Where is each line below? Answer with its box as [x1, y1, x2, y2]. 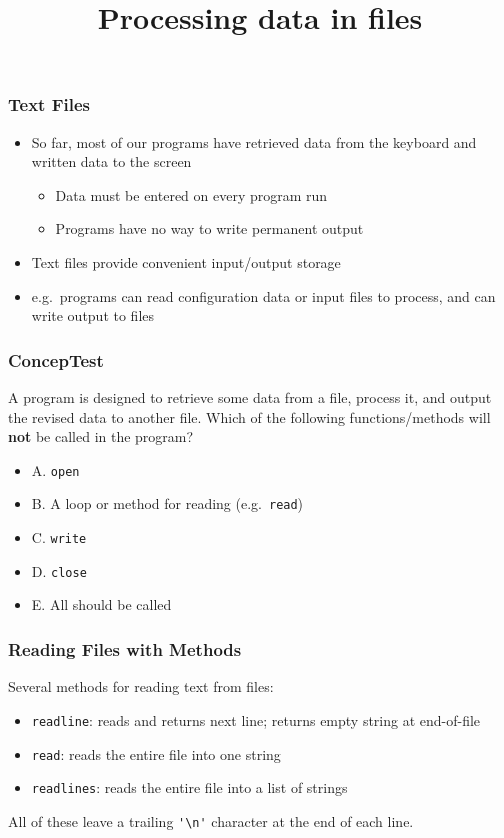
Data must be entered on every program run [55, 184, 328, 205]
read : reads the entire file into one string [31, 743, 281, 764]
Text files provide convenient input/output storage [31, 252, 341, 273]
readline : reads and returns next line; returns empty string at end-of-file [31, 709, 481, 730]
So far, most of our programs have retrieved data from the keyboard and [31, 131, 477, 152]
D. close [31, 560, 87, 581]
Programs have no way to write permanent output [55, 218, 364, 239]
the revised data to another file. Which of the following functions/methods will [8, 406, 491, 427]
